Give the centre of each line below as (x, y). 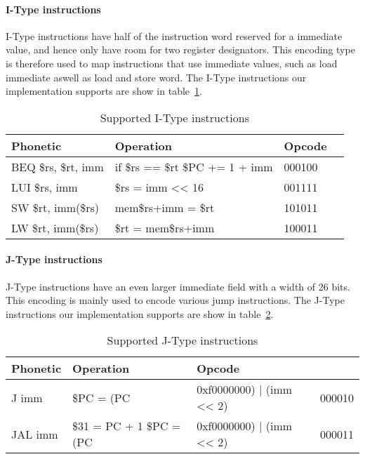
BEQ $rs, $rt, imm (58, 166)
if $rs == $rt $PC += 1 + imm (194, 166)
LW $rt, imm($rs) (55, 227)
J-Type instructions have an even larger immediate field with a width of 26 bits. (178, 286)
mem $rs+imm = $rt (165, 207)
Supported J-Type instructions (182, 340)
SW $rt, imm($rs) (55, 207)
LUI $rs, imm (45, 187)
